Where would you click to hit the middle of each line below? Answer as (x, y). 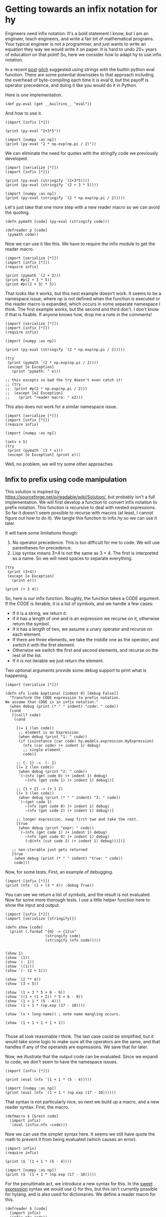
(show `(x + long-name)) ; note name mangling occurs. (63, 1014)
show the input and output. (33, 905)
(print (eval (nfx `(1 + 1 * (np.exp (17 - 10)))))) (61, 1092)
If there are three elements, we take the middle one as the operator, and (85, 639)
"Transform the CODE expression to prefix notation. (65, 698)
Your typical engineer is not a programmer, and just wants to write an (76, 44)
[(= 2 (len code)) (35, 767)
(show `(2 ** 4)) (23, 979)
